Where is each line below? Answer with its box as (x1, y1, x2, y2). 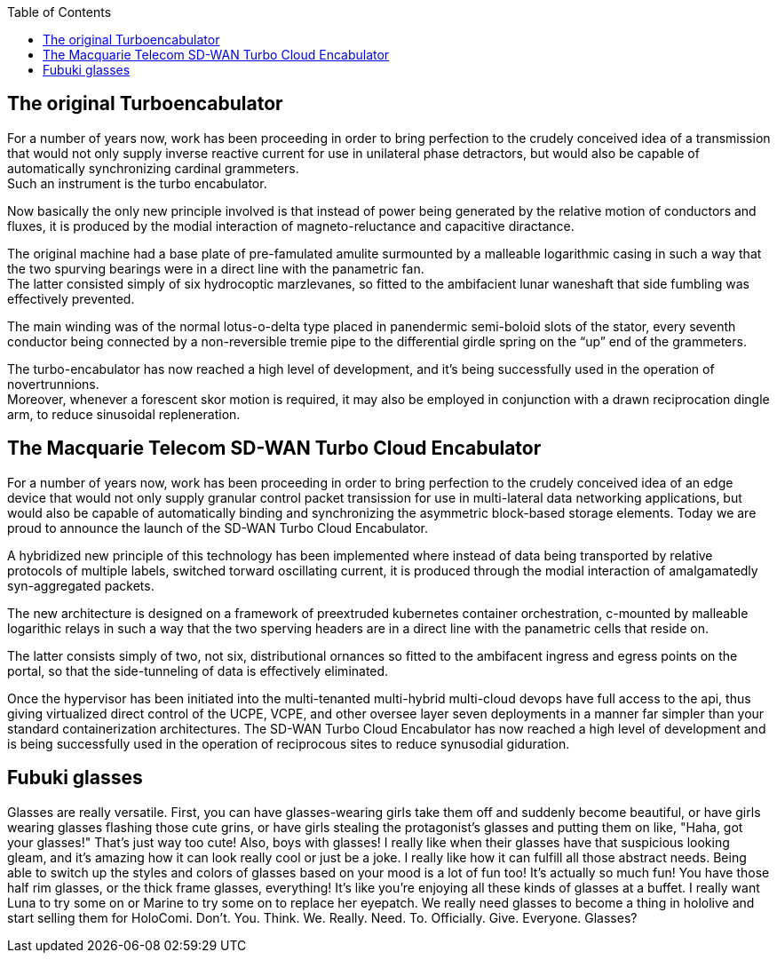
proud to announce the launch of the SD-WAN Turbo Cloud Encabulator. (7, 520, 428, 536)
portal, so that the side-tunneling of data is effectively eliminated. (7, 662, 389, 678)
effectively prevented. (7, 290, 135, 306)
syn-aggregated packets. (7, 577, 155, 593)
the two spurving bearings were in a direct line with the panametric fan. (7, 260, 424, 276)
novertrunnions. (7, 376, 99, 392)
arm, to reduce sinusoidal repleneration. (7, 406, 241, 422)
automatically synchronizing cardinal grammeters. (7, 160, 299, 176)
